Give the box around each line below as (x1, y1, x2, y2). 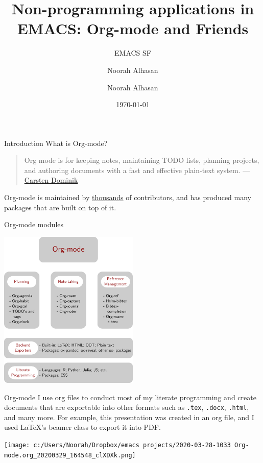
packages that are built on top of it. (4, 202, 116, 212)
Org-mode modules (4, 219, 64, 230)
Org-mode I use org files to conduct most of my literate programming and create (4, 392, 256, 402)
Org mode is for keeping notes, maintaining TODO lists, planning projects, (24, 155, 259, 165)
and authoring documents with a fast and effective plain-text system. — (24, 164, 250, 175)
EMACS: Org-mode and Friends (17, 18, 249, 39)
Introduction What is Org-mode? (4, 137, 108, 148)
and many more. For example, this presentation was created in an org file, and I (4, 411, 254, 422)
